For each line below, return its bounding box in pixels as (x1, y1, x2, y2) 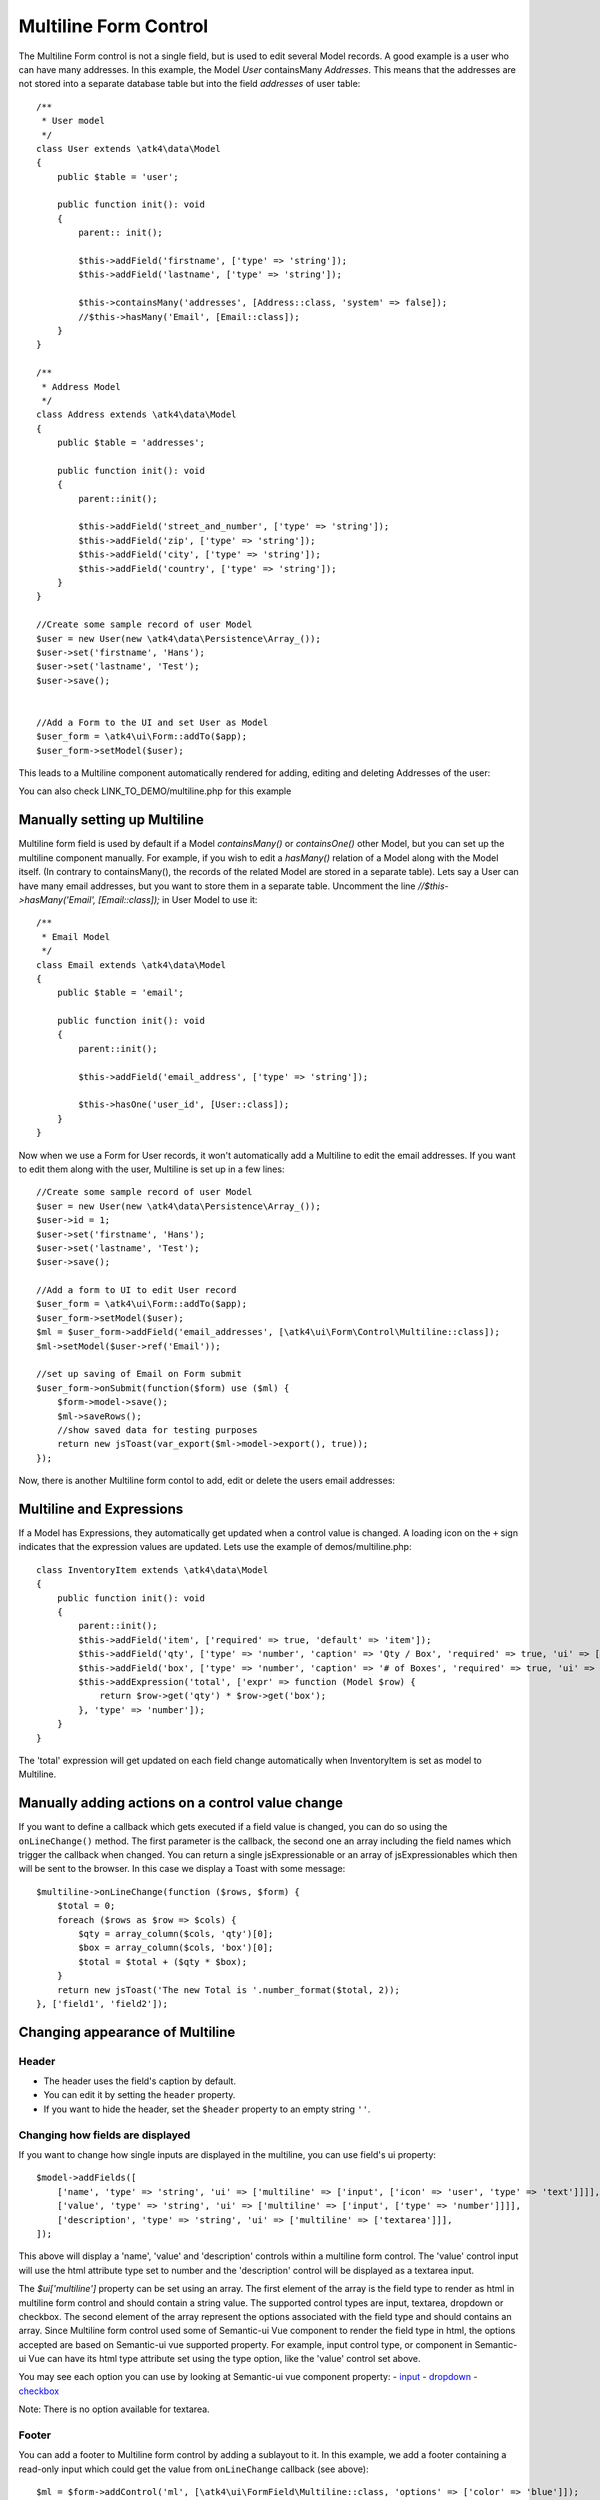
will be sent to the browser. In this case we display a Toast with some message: (18, 1863, 346, 1875)
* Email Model (41, 931, 111, 942)
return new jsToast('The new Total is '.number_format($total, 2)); (56, 1984, 400, 1995)
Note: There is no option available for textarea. (18, 2403, 210, 2415)
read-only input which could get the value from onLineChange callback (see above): (18, 2463, 369, 2475)
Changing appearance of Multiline (18, 2023, 236, 2040)
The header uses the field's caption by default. (43, 2075, 237, 2087)
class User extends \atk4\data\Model (36, 143, 222, 154)
